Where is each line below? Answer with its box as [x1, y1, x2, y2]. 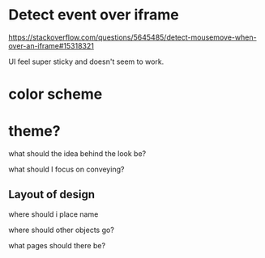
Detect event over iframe [8, 6, 180, 24]
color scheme [8, 85, 103, 104]
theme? [8, 122, 61, 141]
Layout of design [8, 188, 96, 201]
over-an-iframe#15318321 [8, 40, 95, 50]
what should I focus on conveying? [8, 164, 125, 175]
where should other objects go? [8, 225, 115, 235]
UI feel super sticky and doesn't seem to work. [8, 57, 165, 66]
